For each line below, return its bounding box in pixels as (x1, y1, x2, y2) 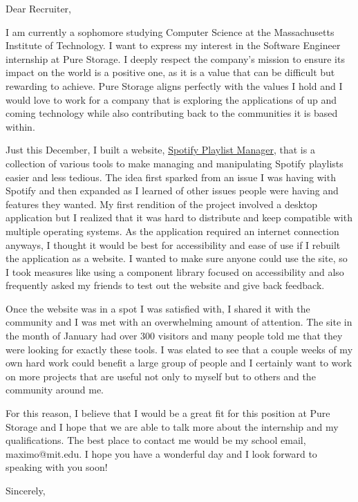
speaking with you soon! (6, 460, 108, 474)
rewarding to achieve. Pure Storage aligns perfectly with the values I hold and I (6, 78, 343, 93)
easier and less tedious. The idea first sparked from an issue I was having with (6, 169, 336, 184)
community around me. (6, 382, 104, 397)
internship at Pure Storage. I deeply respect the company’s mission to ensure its (6, 51, 345, 66)
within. (6, 119, 35, 133)
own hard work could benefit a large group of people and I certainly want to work (6, 355, 352, 370)
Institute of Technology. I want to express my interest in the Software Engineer (6, 38, 341, 53)
